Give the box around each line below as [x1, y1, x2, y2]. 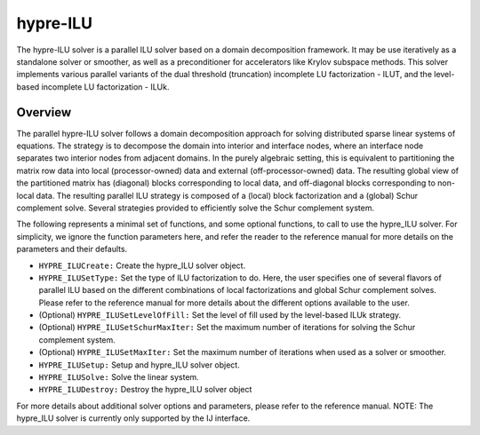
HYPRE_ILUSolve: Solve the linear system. [38, 372, 199, 383]
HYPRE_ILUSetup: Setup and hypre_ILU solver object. [38, 360, 240, 370]
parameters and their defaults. [16, 244, 128, 255]
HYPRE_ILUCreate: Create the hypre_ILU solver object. [38, 260, 246, 271]
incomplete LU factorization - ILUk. [41, 81, 170, 92]
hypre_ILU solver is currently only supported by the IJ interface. [16, 413, 251, 423]
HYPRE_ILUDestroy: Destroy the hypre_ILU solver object [38, 384, 252, 395]
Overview [16, 105, 72, 120]
